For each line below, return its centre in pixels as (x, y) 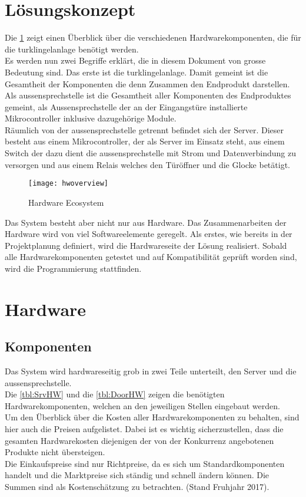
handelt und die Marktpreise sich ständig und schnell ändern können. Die (137, 475)
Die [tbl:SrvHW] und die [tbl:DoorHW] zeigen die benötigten (115, 394)
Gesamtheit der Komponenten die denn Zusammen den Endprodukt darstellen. (147, 83)
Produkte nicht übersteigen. (55, 452)
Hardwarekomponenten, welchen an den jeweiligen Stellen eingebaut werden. (142, 405)
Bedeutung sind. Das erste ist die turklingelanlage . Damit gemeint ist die (137, 72)
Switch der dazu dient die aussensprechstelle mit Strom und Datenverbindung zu (150, 153)
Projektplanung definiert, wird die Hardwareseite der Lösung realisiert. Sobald (146, 245)
